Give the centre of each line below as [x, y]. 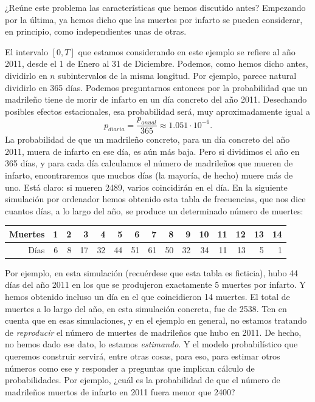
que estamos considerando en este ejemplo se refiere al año [187, 51]
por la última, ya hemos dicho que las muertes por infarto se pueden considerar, [154, 19]
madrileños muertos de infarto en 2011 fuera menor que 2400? [120, 391]
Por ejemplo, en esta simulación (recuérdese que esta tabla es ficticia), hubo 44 [152, 272]
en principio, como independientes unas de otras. [96, 31]
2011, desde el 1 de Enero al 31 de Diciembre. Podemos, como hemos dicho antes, [157, 63]
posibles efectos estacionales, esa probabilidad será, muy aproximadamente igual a [157, 111]
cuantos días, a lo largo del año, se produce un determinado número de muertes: [154, 210]
